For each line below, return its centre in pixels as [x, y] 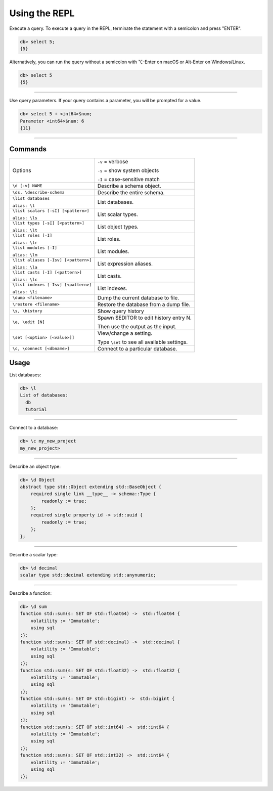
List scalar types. [118, 214]
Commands [28, 149]
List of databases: [44, 395]
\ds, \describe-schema [39, 192]
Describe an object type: [35, 466]
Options [22, 170]
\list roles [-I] [32, 235]
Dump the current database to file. [138, 297]
